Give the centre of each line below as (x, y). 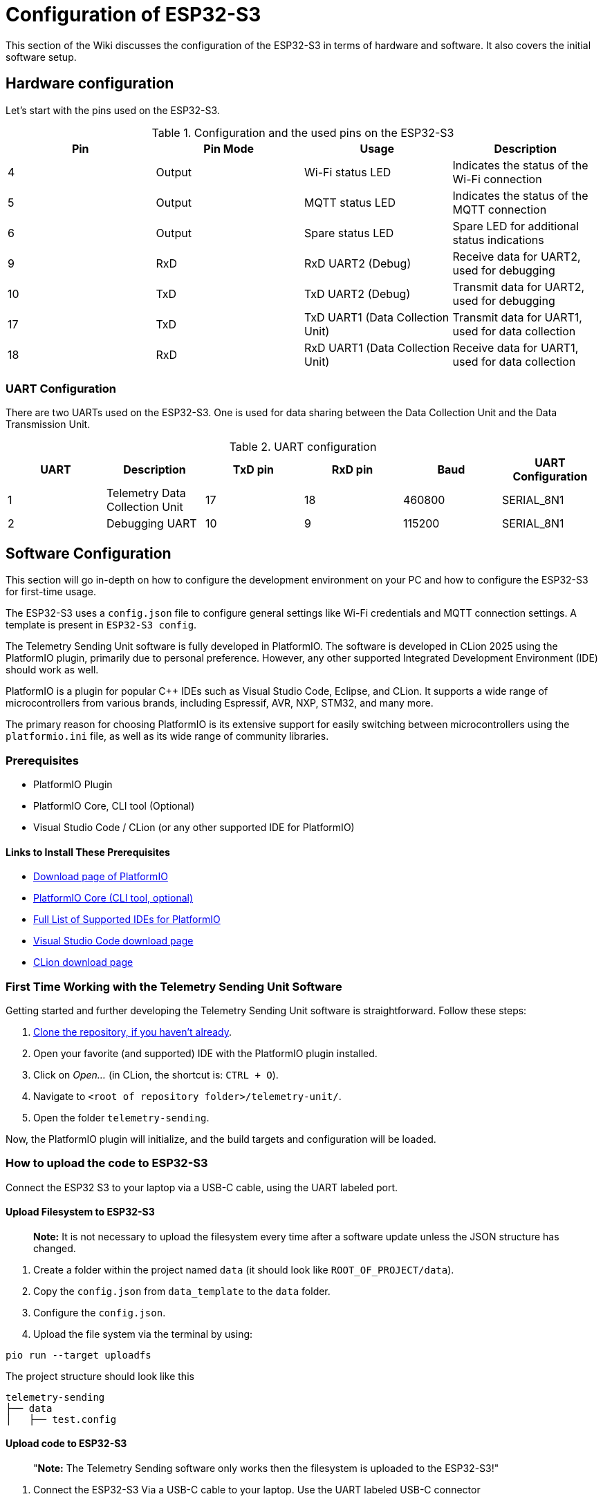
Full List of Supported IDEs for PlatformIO (127, 920)
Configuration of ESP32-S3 (133, 15)
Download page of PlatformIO (101, 877)
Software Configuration (89, 553)
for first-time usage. (51, 592)
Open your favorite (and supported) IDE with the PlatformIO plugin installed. (205, 1053)
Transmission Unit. (48, 425)
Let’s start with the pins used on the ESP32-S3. (113, 110)
